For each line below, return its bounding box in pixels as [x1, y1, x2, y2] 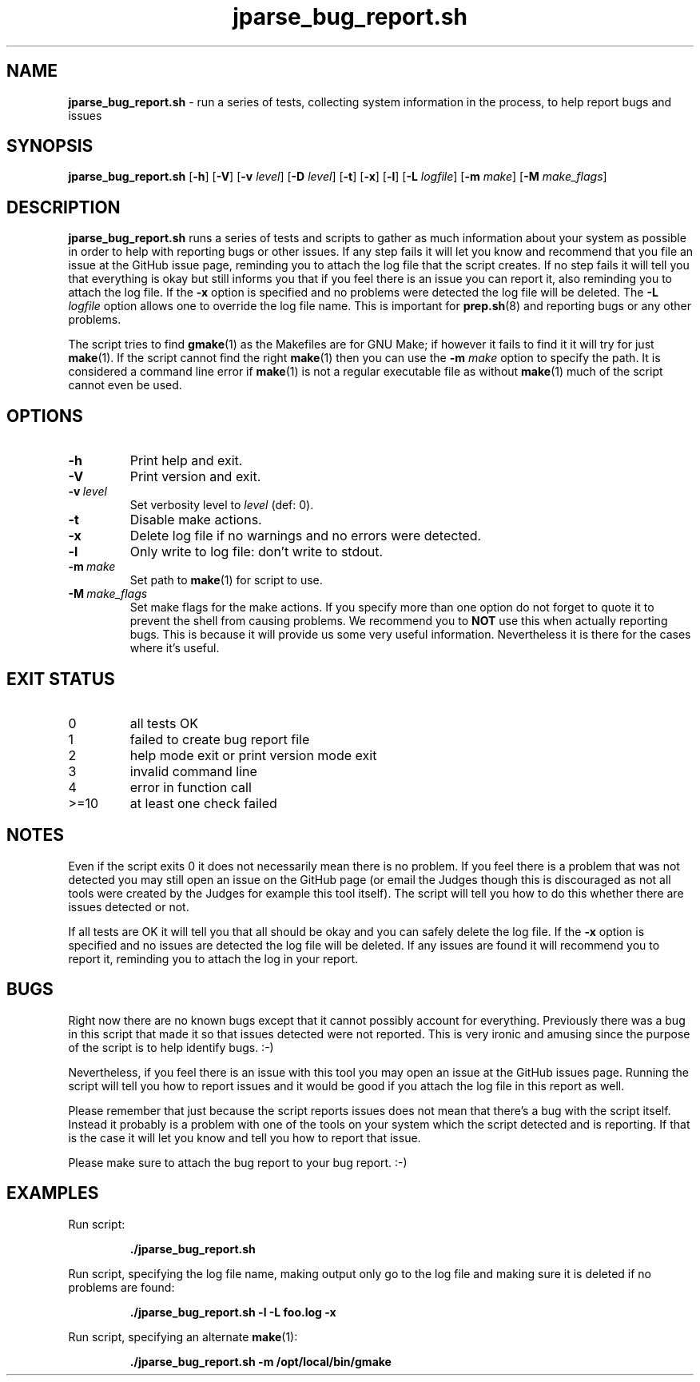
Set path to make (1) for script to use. [129, 573, 323, 587]
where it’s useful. [129, 641, 220, 655]
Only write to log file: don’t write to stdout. [129, 544, 384, 560]
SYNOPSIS [6, 136, 93, 157]
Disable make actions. [129, 512, 262, 528]
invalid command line [129, 763, 257, 779]
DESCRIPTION [6, 197, 121, 217]
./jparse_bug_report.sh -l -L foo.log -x [129, 1304, 336, 1319]
